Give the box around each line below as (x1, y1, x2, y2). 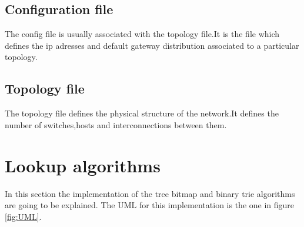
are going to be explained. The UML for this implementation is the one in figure (5, 199, 295, 211)
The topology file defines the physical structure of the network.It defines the (5, 107, 279, 119)
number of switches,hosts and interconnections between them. (5, 118, 227, 131)
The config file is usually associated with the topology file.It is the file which (5, 28, 280, 40)
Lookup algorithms (5, 153, 161, 177)
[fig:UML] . (5, 210, 42, 222)
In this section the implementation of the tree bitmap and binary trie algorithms (5, 187, 295, 199)
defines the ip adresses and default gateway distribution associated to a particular (5, 39, 299, 51)
